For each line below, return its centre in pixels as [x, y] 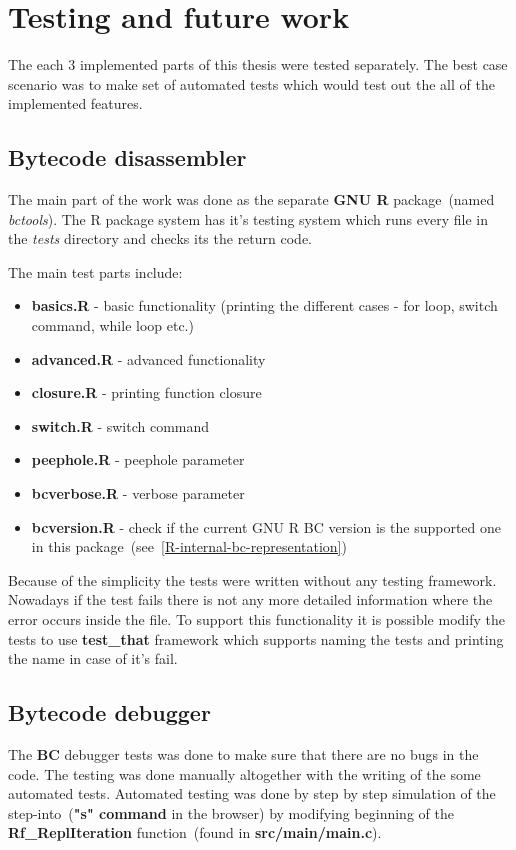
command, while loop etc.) [112, 325]
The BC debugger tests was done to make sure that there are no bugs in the [243, 754]
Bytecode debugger [109, 712]
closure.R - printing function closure [146, 392]
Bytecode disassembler [127, 157]
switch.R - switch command [120, 425]
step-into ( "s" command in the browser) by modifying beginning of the [231, 812]
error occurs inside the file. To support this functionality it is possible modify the [256, 619]
